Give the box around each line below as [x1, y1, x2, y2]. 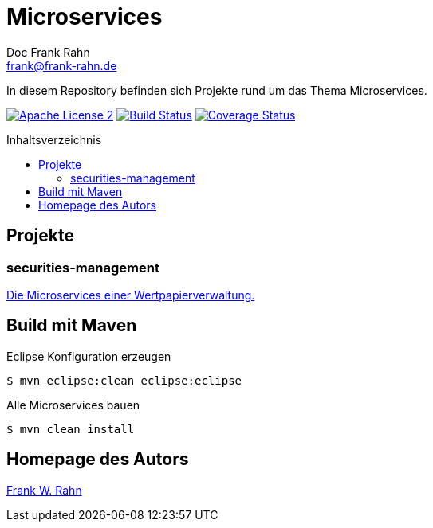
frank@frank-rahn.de [6, 58, 117, 72]
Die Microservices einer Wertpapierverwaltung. [6, 287, 255, 302]
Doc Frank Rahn [6, 45, 90, 59]
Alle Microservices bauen [6, 397, 140, 412]
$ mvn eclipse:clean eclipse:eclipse [6, 374, 242, 387]
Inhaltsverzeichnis [6, 132, 102, 147]
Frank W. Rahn [6, 483, 82, 497]
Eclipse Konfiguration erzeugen [6, 349, 171, 363]
